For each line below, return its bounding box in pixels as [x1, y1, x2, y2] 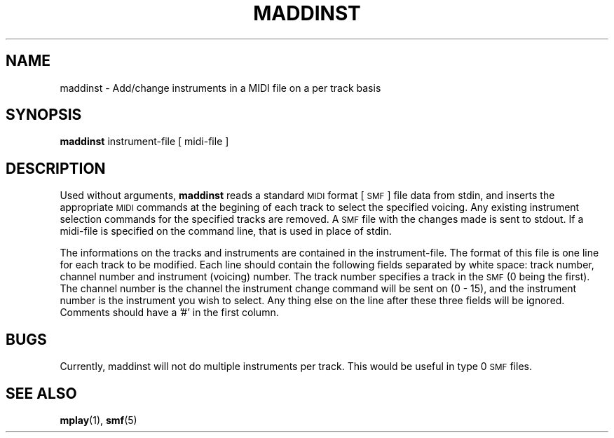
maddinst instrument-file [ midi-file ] [60, 135, 229, 148]
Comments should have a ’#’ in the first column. [60, 306, 279, 319]
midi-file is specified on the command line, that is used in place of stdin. [60, 225, 392, 238]
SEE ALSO [6, 384, 77, 402]
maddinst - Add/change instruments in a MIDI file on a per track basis [60, 81, 381, 94]
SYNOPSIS [6, 106, 82, 124]
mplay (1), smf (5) [60, 413, 137, 426]
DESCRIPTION [6, 159, 106, 177]
